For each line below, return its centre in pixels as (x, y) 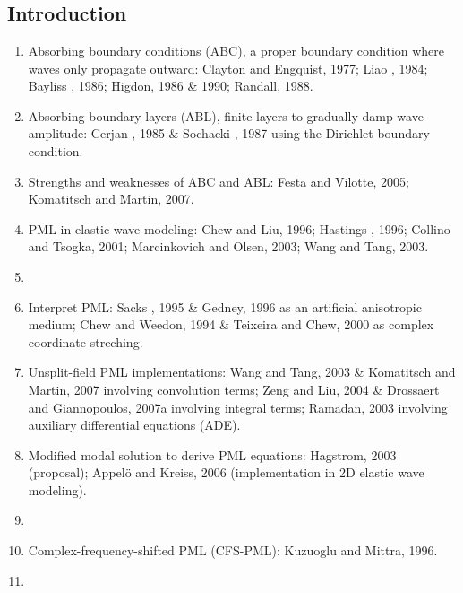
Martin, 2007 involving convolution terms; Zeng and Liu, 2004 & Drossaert (234, 389)
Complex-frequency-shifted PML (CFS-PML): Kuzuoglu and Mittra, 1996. (233, 550)
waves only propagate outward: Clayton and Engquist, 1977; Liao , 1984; (228, 68)
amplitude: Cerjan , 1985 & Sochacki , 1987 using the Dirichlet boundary (229, 133)
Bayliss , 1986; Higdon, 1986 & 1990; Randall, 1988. (171, 86)
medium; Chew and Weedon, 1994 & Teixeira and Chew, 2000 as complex (231, 324)
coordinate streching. (86, 341)
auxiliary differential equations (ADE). (134, 425)
